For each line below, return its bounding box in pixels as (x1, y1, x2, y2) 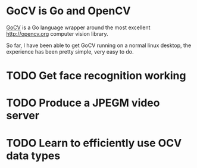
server (6, 109, 40, 123)
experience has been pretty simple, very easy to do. (6, 48, 134, 55)
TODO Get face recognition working (6, 69, 186, 83)
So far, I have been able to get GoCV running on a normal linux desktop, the (6, 42, 192, 49)
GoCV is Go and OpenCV (6, 4, 131, 18)
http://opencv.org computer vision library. (6, 30, 108, 37)
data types (6, 149, 61, 162)
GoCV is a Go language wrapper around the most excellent (6, 24, 151, 31)
